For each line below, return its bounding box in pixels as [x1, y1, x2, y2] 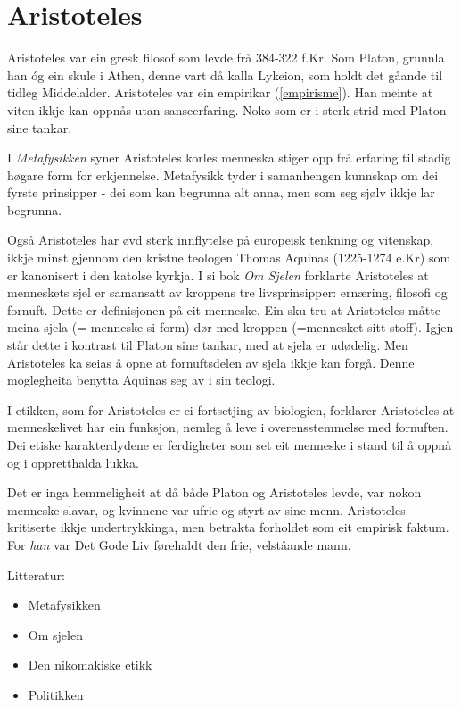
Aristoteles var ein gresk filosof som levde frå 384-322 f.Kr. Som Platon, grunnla [7, 48, 445, 67]
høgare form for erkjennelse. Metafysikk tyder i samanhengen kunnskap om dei [7, 165, 439, 184]
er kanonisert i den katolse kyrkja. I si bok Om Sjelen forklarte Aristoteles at [7, 265, 429, 284]
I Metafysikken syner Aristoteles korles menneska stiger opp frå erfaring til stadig [7, 148, 451, 167]
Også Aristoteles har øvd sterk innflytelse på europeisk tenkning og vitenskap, [7, 230, 434, 249]
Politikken [28, 685, 84, 703]
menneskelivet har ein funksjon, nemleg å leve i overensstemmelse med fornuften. [7, 418, 449, 437]
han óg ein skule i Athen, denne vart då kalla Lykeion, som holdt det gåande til [7, 65, 443, 84]
